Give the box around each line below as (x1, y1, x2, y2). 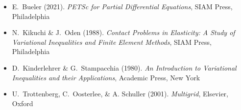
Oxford (12, 98, 33, 108)
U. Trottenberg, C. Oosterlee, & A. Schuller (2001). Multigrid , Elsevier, (12, 89, 228, 99)
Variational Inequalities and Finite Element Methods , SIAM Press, (12, 37, 212, 47)
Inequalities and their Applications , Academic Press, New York (12, 72, 200, 82)
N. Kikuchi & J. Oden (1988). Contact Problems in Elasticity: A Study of (12, 27, 235, 37)
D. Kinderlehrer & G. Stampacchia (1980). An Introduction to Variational (12, 62, 237, 73)
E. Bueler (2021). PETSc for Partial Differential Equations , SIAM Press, (12, 1, 233, 11)
